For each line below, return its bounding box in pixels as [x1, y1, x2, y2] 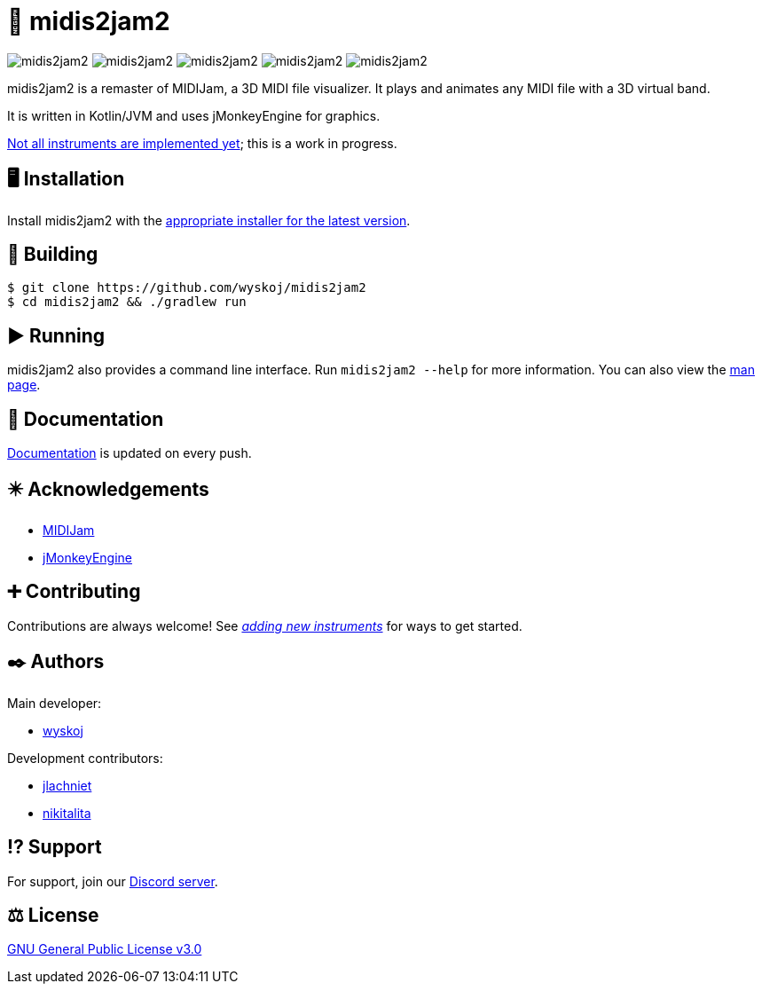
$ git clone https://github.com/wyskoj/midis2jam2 [7, 280, 366, 295]
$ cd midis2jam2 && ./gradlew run [7, 295, 247, 310]
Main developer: [7, 695, 102, 711]
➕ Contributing [7, 580, 141, 603]
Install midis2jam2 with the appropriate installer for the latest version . [7, 212, 411, 228]
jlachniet [43, 777, 92, 793]
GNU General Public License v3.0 [7, 941, 202, 957]
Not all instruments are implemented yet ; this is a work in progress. [7, 135, 397, 151]
